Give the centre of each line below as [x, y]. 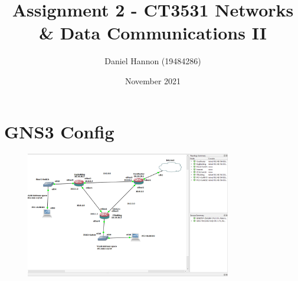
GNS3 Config [59, 131]
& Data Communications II [153, 33]
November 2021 [153, 80]
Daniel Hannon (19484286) [153, 61]
